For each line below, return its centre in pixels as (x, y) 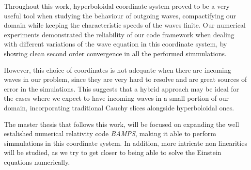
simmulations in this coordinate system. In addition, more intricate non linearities (125, 143)
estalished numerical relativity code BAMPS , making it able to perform (110, 133)
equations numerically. (37, 162)
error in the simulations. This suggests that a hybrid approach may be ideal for (122, 88)
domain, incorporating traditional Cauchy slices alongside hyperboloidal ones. (119, 107)
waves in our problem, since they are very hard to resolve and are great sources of (125, 79)
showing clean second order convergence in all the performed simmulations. (115, 53)
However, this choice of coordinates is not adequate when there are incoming (118, 70)
